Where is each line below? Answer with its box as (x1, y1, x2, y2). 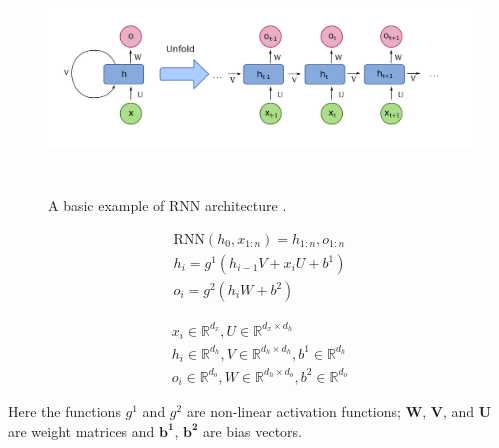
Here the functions (8, 401, 121, 421)
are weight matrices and (8, 420, 155, 441)
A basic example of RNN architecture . (48, 195, 287, 216)
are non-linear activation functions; (186, 401, 401, 421)
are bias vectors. (203, 420, 302, 441)
